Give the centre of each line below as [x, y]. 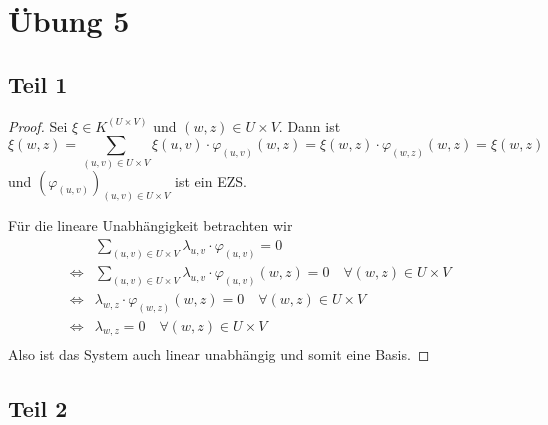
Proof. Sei [38, 125]
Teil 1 [38, 83]
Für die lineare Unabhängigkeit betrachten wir [150, 225]
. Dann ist [309, 125]
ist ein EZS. [211, 180]
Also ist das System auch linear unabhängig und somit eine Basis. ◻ [219, 354]
